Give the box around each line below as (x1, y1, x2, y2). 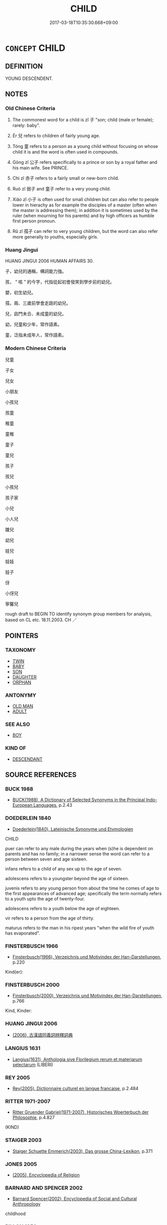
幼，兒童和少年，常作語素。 (5, 321, 62, 327)
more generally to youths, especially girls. (12, 234, 99, 240)
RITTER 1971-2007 (5, 1098, 51, 1105)
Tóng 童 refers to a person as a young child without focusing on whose (12, 143, 158, 149)
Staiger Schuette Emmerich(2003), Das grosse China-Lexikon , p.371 (12, 1148, 153, 1154)
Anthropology (12, 1201, 41, 1207)
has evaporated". (5, 930, 40, 936)
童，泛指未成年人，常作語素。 (5, 332, 66, 338)
